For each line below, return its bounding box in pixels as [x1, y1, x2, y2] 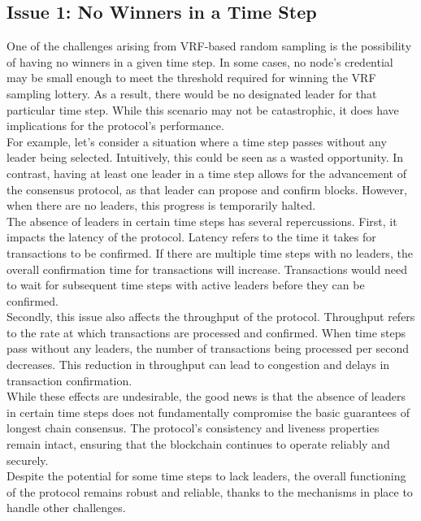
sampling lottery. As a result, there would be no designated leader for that [7, 85, 377, 102]
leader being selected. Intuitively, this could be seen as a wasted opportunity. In [7, 149, 404, 166]
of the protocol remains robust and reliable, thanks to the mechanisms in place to [7, 483, 413, 500]
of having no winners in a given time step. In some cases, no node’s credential [7, 53, 393, 70]
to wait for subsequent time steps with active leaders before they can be [7, 276, 365, 293]
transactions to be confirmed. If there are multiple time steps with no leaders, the [7, 244, 413, 261]
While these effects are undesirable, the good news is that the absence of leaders [7, 388, 406, 405]
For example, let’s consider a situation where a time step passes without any [7, 132, 387, 150]
